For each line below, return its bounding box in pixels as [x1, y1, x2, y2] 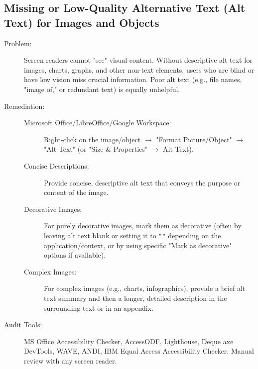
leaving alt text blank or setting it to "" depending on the [44, 230, 221, 240]
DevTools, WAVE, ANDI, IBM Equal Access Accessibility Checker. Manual [24, 346, 254, 356]
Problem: [4, 38, 32, 48]
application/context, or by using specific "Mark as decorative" [44, 240, 232, 250]
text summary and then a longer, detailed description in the [44, 292, 227, 303]
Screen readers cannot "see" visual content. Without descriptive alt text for [24, 55, 253, 65]
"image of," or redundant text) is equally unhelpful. [24, 84, 180, 94]
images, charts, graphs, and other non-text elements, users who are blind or [24, 64, 255, 75]
